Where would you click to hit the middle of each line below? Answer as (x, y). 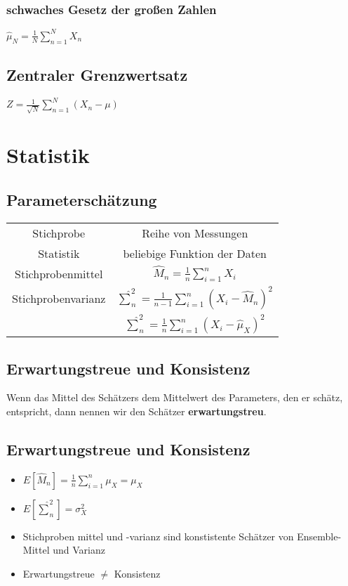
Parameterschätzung (82, 199)
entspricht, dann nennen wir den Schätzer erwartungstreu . (136, 411)
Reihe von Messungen (195, 233)
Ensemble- (319, 536)
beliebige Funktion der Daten (195, 253)
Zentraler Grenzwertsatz (97, 74)
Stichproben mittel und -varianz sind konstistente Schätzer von (158, 536)
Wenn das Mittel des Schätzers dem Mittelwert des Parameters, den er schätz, (175, 397)
